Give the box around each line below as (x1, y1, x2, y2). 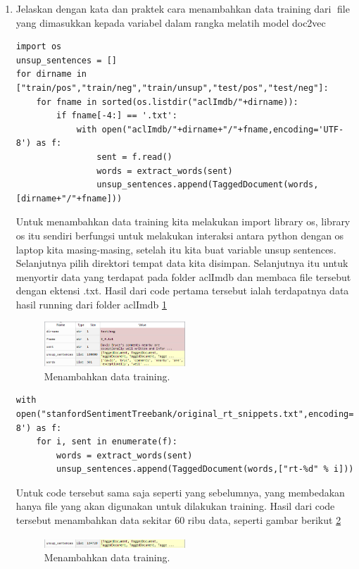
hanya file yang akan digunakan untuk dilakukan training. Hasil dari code (15, 499, 335, 513)
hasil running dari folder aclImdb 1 (15, 296, 167, 311)
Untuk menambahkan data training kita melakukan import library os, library (15, 214, 351, 229)
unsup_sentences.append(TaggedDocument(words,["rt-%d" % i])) (56, 464, 354, 475)
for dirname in (15, 69, 87, 80)
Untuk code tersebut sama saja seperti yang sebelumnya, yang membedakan (15, 484, 345, 499)
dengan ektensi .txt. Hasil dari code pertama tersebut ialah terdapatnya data (15, 283, 349, 298)
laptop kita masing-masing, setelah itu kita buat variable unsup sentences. (15, 242, 336, 256)
